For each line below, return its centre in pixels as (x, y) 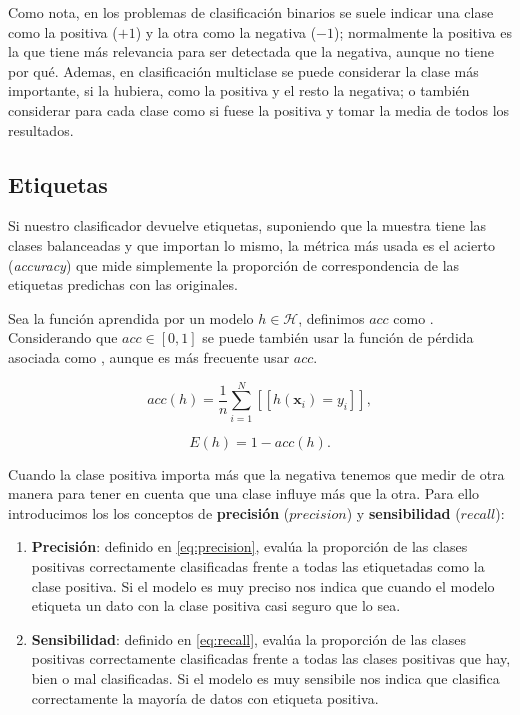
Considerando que (63, 337)
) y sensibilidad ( (403, 512)
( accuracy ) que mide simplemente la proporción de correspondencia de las (234, 264)
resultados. (41, 129)
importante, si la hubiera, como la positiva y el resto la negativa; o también (239, 90)
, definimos (331, 317)
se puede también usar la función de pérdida (338, 337)
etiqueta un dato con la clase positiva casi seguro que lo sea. (216, 605)
